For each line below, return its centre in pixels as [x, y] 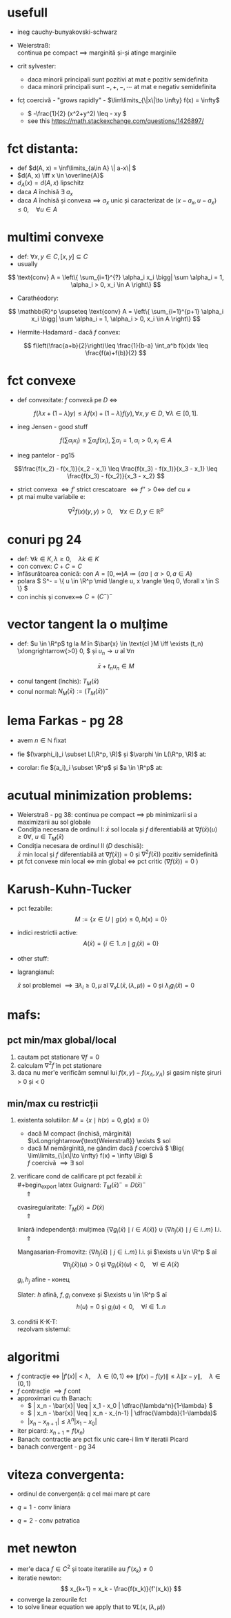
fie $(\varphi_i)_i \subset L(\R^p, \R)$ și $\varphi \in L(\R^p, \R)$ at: [112, 754]
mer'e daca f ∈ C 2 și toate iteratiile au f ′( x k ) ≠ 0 [85, 1569]
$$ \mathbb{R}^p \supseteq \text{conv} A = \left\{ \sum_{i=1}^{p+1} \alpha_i [116, 312]
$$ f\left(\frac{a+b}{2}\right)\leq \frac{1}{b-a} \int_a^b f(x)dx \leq [116, 346]
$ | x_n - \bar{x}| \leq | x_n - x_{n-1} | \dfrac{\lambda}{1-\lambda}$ [122, 1413]
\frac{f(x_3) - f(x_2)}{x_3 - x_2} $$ [116, 476]
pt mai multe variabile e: [51, 496]
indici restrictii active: [47, 933]
